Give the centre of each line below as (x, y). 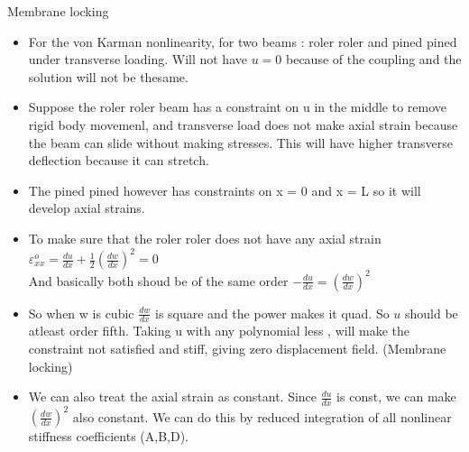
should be (432, 313)
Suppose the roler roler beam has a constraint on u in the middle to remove (238, 107)
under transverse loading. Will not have (138, 59)
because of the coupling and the (373, 59)
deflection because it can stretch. (119, 160)
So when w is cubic (81, 313)
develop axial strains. (87, 208)
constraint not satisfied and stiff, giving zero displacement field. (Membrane (237, 348)
